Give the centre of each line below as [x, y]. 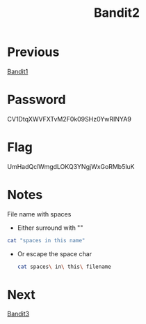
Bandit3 [18, 314]
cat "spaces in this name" [46, 240]
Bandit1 [18, 71]
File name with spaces [39, 214]
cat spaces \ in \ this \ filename [64, 267]
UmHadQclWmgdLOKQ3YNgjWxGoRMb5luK [71, 166]
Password [36, 100]
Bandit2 [117, 13]
